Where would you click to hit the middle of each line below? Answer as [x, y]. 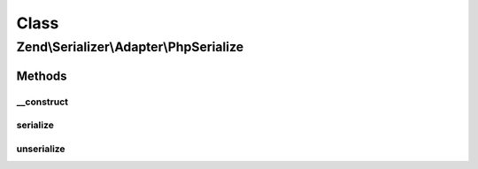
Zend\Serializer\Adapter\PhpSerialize [130, 47]
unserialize [41, 149]
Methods [42, 76]
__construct [42, 102]
